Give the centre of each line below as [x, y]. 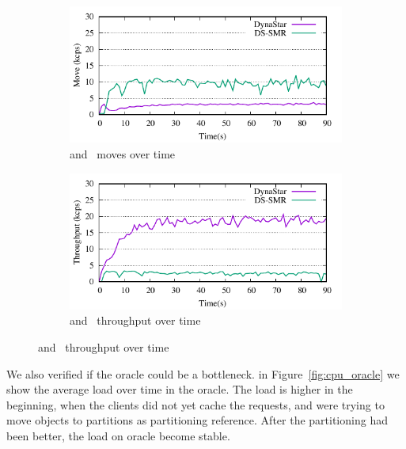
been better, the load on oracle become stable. [118, 435]
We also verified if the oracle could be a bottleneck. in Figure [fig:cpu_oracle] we [203, 373]
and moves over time [123, 153]
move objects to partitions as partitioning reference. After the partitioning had [197, 420]
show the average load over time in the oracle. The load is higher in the [180, 389]
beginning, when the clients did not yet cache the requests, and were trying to [195, 404]
